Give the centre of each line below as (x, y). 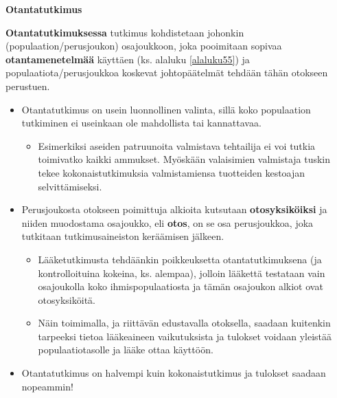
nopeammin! (47, 386)
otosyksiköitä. (67, 299)
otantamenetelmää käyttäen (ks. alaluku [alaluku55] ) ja (128, 59)
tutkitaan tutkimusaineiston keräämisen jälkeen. (123, 236)
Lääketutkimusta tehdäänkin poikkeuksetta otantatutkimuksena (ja (180, 259)
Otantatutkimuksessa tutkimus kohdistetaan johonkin (125, 32)
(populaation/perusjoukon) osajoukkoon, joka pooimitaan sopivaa (144, 46)
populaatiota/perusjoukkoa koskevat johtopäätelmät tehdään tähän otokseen (167, 73)
